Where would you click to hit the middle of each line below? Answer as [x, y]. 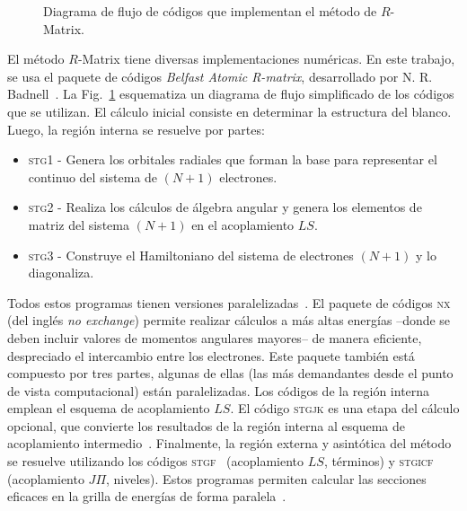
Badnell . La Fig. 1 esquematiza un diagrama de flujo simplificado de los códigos [231, 94]
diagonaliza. [61, 273]
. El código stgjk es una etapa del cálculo [345, 408]
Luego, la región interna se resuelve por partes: [136, 129]
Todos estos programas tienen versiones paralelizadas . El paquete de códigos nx [229, 302]
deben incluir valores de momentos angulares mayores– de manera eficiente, [215, 337]
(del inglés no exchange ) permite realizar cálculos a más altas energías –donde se [229, 320]
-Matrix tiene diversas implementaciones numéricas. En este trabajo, [266, 59]
